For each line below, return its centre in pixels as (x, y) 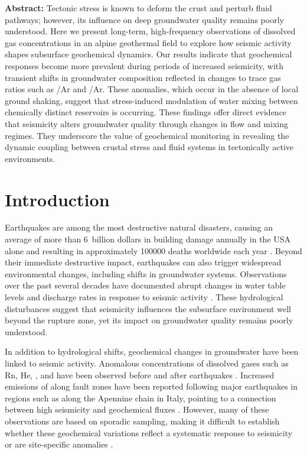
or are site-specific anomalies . (59, 444)
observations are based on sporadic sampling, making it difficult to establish (142, 421)
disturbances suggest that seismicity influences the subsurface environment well (148, 308)
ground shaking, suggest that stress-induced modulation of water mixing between (151, 100)
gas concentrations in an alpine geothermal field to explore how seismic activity (148, 42)
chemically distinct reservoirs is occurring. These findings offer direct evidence (146, 112)
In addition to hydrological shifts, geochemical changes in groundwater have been (152, 351)
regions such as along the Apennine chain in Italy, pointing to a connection (141, 398)
